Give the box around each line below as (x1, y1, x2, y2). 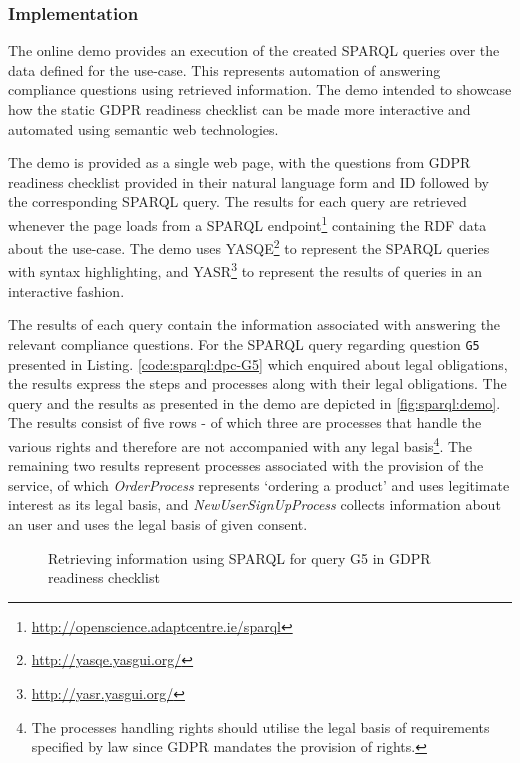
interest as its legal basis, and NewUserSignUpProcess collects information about (8, 494, 501, 515)
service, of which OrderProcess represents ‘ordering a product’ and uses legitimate (8, 474, 510, 495)
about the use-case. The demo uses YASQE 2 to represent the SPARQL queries (8, 235, 490, 258)
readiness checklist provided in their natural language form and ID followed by (8, 171, 489, 192)
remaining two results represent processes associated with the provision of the (8, 455, 484, 476)
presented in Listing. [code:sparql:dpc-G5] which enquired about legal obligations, (8, 353, 508, 374)
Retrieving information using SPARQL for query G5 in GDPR (48, 547, 431, 568)
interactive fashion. (8, 280, 125, 301)
